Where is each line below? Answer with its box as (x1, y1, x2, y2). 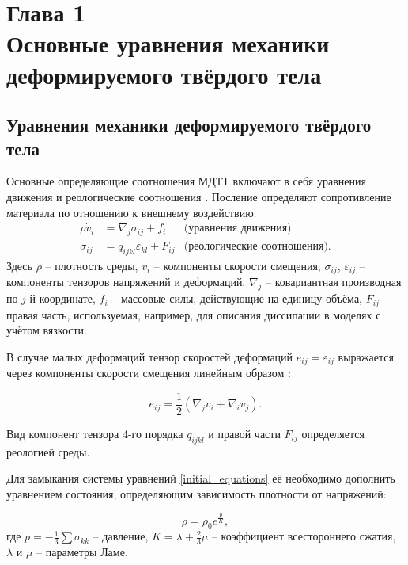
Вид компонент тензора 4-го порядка (6, 426, 183, 441)
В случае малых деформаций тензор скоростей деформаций (6, 348, 293, 365)
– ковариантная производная (266, 273, 402, 290)
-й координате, (25, 290, 96, 307)
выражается (338, 348, 394, 365)
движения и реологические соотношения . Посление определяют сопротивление (6, 188, 391, 204)
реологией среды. (6, 443, 90, 460)
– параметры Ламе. (36, 544, 128, 560)
